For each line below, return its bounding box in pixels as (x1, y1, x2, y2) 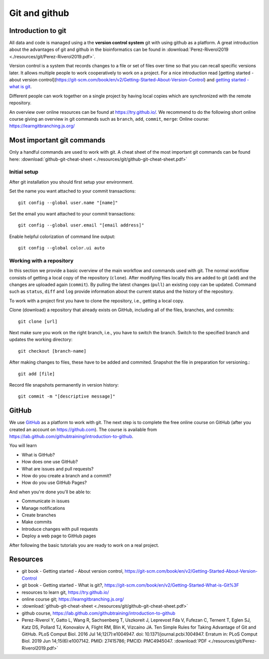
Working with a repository (9, 257, 74, 264)
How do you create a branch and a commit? (21, 473, 112, 478)
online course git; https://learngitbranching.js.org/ (21, 596, 124, 602)
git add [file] (18, 371, 55, 377)
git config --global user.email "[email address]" (18, 222, 144, 228)
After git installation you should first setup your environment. (9, 179, 134, 185)
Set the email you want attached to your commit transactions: (9, 211, 135, 217)
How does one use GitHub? (21, 459, 78, 465)
